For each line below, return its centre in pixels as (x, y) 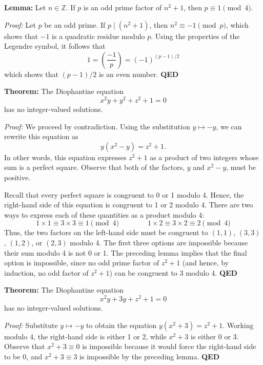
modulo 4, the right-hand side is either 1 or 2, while (85, 336)
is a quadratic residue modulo (98, 36)
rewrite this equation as (41, 136)
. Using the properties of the (195, 36)
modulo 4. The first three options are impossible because (159, 242)
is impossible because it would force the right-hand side (169, 346)
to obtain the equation (122, 325)
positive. (17, 177)
